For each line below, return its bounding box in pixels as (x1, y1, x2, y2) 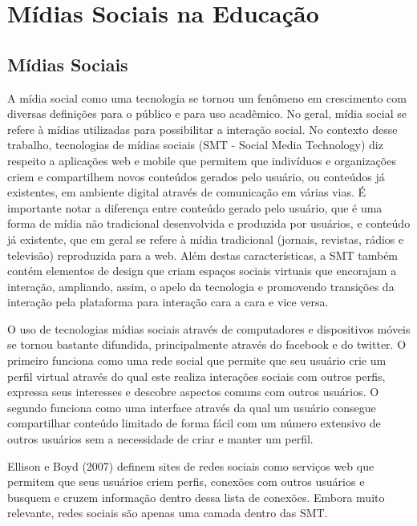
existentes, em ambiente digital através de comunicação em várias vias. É (7, 184, 366, 200)
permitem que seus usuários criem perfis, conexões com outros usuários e (7, 473, 365, 490)
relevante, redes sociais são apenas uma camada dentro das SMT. (7, 504, 328, 521)
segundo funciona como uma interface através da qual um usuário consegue (7, 399, 376, 415)
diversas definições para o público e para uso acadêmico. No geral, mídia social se (7, 105, 407, 122)
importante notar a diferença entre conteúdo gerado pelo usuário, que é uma (7, 199, 383, 216)
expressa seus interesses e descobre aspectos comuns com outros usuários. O (7, 383, 379, 400)
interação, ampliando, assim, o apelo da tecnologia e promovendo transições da (7, 277, 395, 294)
